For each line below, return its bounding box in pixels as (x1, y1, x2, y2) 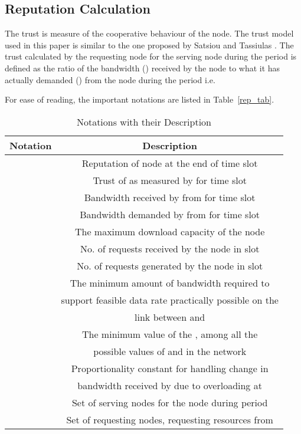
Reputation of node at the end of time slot (81, 156, 258, 170)
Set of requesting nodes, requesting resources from (66, 412, 273, 426)
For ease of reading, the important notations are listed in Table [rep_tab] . (5, 93, 274, 106)
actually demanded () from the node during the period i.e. (5, 73, 215, 86)
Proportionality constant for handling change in (71, 361, 269, 375)
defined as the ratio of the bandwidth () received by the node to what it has (5, 61, 280, 74)
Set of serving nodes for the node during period (71, 395, 268, 409)
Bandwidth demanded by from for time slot (80, 207, 260, 221)
